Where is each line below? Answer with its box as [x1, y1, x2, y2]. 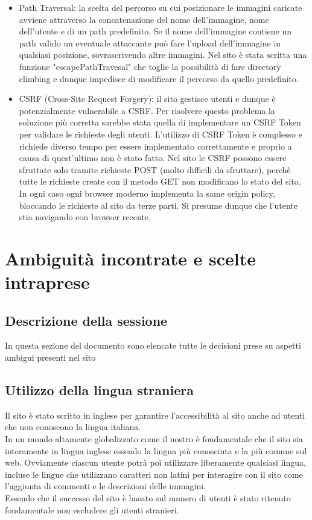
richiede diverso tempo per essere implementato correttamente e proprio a [19, 139, 292, 152]
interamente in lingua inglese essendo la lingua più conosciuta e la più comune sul [5, 444, 307, 457]
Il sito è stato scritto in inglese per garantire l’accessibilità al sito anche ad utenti [5, 408, 305, 421]
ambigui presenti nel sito [5, 351, 96, 364]
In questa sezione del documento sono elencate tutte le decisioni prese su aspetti [5, 339, 301, 352]
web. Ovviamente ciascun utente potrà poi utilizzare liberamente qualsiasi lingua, [5, 456, 306, 469]
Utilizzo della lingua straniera [5, 381, 194, 399]
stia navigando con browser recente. [19, 211, 151, 223]
